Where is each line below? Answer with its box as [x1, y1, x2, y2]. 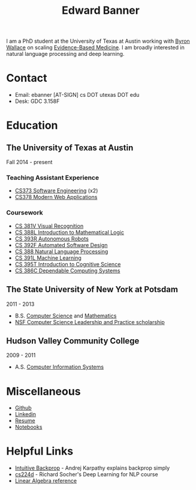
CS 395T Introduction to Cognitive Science [14, 260, 121, 268]
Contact [6, 72, 47, 85]
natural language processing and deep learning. [6, 51, 125, 58]
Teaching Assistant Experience [6, 174, 99, 182]
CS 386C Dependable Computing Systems [14, 267, 120, 274]
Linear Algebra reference [14, 477, 77, 485]
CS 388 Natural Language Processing [14, 248, 108, 255]
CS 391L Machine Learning [14, 254, 82, 262]
